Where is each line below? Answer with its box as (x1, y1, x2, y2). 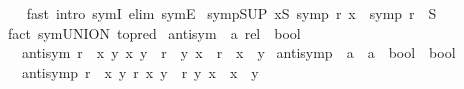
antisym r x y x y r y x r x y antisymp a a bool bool (21, 42, 456, 63)
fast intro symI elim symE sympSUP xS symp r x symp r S (26, 3, 437, 23)
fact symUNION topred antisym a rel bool (7, 22, 301, 43)
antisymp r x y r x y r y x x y (21, 61, 259, 82)
